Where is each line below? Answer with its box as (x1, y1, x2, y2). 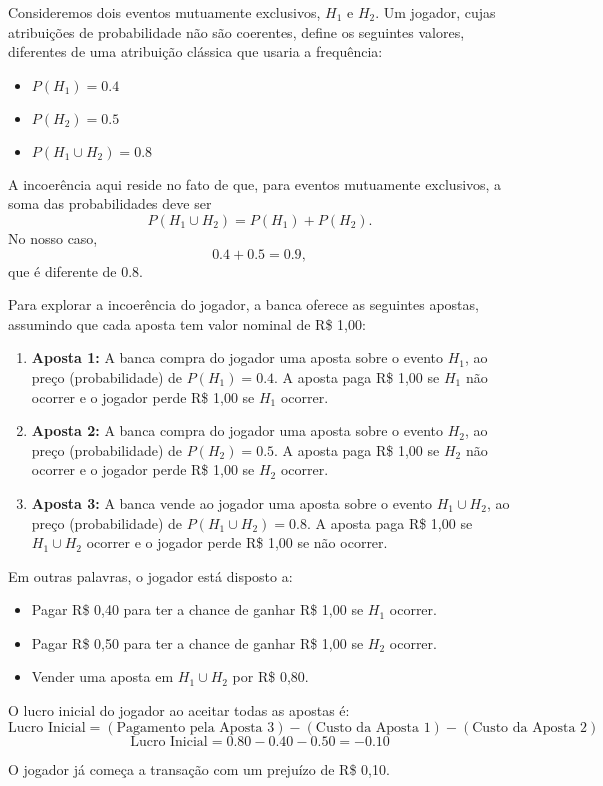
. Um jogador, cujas (375, 2, 496, 22)
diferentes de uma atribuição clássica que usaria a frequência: (8, 41, 383, 62)
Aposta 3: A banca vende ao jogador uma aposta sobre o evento (31, 492, 433, 513)
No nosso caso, (8, 227, 98, 248)
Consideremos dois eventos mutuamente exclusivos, (8, 2, 321, 22)
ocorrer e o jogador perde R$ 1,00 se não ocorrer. (86, 532, 388, 553)
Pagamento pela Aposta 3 (116, 720, 275, 735)
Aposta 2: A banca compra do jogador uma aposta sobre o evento (31, 420, 443, 441)
